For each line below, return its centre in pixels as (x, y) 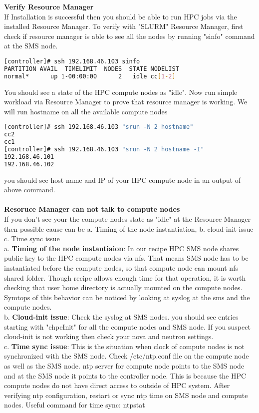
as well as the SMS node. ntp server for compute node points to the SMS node (124, 365)
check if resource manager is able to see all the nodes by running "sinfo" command (129, 36)
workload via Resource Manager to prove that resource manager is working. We (126, 102)
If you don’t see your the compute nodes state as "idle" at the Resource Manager (128, 219)
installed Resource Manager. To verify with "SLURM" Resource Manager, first (124, 26)
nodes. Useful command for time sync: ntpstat (75, 405)
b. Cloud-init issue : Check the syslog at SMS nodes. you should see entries (121, 316)
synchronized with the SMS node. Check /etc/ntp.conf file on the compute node (127, 356)
